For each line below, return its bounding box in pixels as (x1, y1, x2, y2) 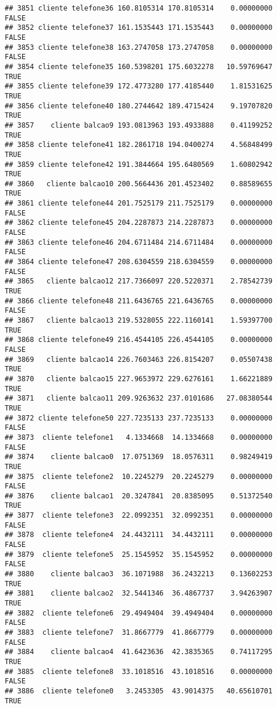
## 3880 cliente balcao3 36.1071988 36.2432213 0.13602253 (5, 570, 273, 579)
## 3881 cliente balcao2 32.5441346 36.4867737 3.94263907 (5, 589, 273, 598)
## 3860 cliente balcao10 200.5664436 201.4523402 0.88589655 (5, 179, 273, 188)
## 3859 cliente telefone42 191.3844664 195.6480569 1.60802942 (5, 160, 273, 169)
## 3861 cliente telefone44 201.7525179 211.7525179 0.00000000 (5, 199, 273, 208)
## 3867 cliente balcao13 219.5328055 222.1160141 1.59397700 (5, 316, 273, 324)
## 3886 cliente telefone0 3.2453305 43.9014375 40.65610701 (5, 686, 273, 695)
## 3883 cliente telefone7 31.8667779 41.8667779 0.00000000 (5, 628, 273, 637)
